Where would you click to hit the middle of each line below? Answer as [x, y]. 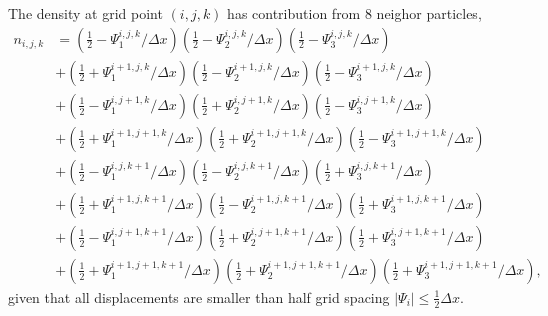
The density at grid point [85, 13]
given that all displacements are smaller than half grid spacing [199, 296]
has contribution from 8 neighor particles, [354, 13]
